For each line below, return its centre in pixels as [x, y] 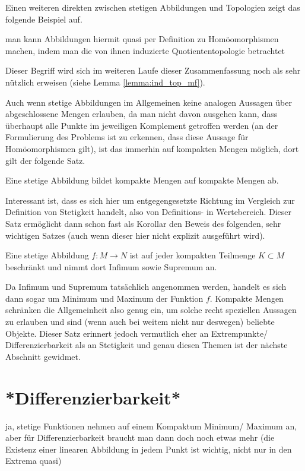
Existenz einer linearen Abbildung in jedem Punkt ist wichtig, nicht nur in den [149, 449]
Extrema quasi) [34, 461]
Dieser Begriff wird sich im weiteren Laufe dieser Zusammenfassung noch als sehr [153, 70]
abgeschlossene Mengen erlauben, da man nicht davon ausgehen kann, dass [142, 114]
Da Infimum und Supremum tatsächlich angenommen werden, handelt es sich [146, 287]
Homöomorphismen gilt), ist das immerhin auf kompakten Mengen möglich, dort [152, 148]
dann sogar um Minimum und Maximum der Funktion [104, 298]
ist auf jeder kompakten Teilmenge [193, 255]
